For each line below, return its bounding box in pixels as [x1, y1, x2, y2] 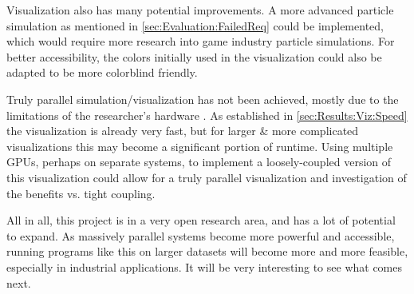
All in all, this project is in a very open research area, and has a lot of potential [6, 212, 396, 228]
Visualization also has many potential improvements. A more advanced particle [6, 2, 394, 18]
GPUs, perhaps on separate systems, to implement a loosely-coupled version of [6, 153, 392, 170]
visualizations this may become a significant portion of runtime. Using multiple [6, 137, 393, 154]
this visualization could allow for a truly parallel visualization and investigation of [6, 169, 407, 185]
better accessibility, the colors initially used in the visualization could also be [6, 48, 382, 65]
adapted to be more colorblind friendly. [6, 64, 198, 81]
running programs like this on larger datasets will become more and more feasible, [6, 243, 408, 260]
